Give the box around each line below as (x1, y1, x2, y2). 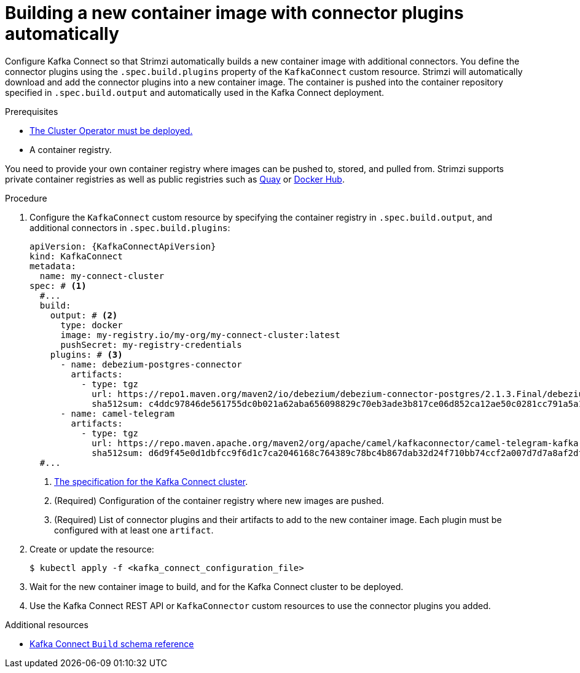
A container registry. (29, 144, 112, 155)
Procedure (5, 192, 47, 203)
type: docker (60, 320, 123, 330)
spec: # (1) (29, 280, 87, 291)
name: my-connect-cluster (39, 270, 165, 281)
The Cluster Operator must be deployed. (29, 125, 193, 136)
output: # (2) (50, 310, 118, 320)
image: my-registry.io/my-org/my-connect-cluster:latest (60, 329, 340, 340)
